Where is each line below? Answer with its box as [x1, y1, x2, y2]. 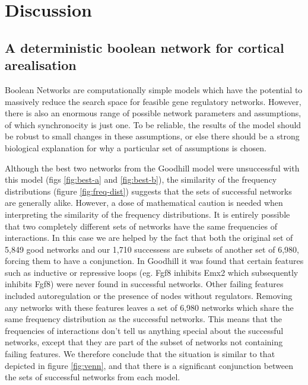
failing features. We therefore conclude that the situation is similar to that [5, 348, 275, 360]
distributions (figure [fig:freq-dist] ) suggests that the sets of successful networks [5, 184, 292, 197]
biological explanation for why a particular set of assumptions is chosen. [5, 141, 266, 154]
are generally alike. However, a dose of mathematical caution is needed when [5, 196, 283, 209]
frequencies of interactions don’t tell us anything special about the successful [5, 324, 284, 336]
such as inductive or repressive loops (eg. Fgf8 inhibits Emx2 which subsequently [5, 266, 299, 278]
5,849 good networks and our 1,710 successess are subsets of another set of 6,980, [5, 243, 299, 255]
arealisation [5, 56, 77, 74]
